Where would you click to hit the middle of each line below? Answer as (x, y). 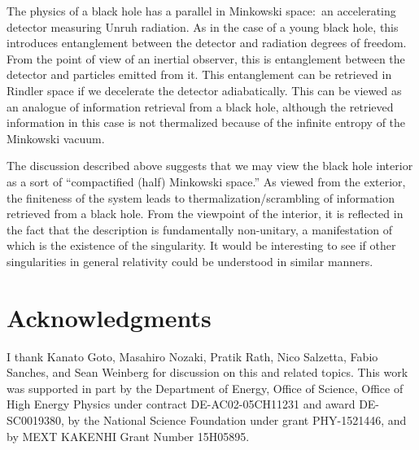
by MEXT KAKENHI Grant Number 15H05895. (128, 436)
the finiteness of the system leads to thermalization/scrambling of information (201, 197)
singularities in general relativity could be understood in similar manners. (190, 261)
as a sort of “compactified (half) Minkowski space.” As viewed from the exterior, (206, 181)
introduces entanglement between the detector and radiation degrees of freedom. (207, 43)
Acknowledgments (109, 317)
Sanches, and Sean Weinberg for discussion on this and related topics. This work (207, 372)
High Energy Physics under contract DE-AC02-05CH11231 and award (181, 404)
